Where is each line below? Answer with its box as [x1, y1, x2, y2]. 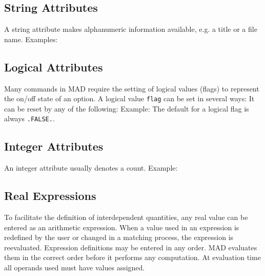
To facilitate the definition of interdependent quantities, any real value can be [4, 212, 248, 223]
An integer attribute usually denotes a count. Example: [4, 162, 178, 173]
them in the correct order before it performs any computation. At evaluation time [4, 252, 261, 263]
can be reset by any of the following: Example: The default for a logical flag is [4, 103, 249, 114]
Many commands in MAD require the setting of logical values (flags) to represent [4, 83, 259, 94]
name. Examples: [4, 33, 58, 44]
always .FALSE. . [4, 113, 55, 124]
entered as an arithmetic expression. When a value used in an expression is [4, 222, 239, 232]
